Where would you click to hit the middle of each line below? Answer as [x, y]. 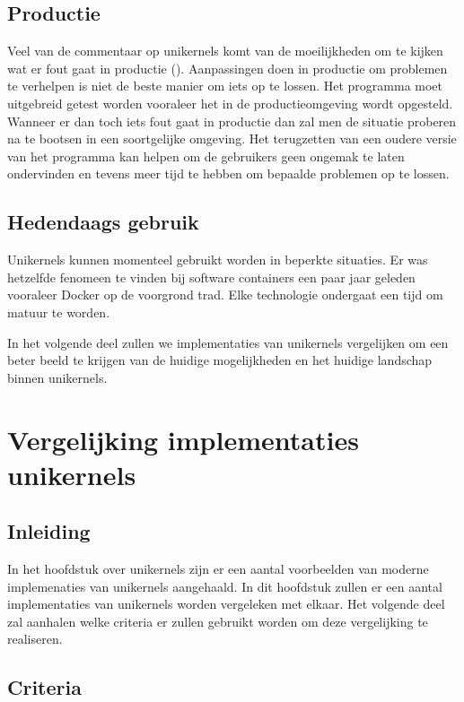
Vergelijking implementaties [183, 439]
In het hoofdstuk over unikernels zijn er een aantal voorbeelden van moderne [218, 569]
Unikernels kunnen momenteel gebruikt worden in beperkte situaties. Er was [218, 260]
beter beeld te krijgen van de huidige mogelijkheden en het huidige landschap [220, 360]
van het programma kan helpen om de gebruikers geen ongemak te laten [206, 156]
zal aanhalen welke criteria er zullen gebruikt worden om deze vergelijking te [218, 621]
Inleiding [49, 531]
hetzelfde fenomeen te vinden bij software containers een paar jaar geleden [211, 277]
